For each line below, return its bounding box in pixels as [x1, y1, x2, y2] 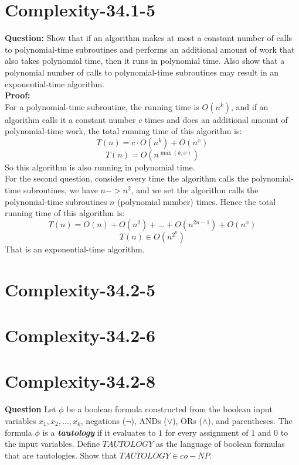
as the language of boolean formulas [155, 437, 285, 450]
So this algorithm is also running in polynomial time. [5, 160, 195, 173]
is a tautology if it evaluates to [42, 426, 156, 438]
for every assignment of [165, 426, 249, 438]
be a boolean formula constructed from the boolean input [66, 403, 273, 415]
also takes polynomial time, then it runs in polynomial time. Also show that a [5, 54, 285, 67]
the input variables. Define [5, 437, 100, 450]
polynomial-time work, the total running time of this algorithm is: [5, 125, 242, 137]
